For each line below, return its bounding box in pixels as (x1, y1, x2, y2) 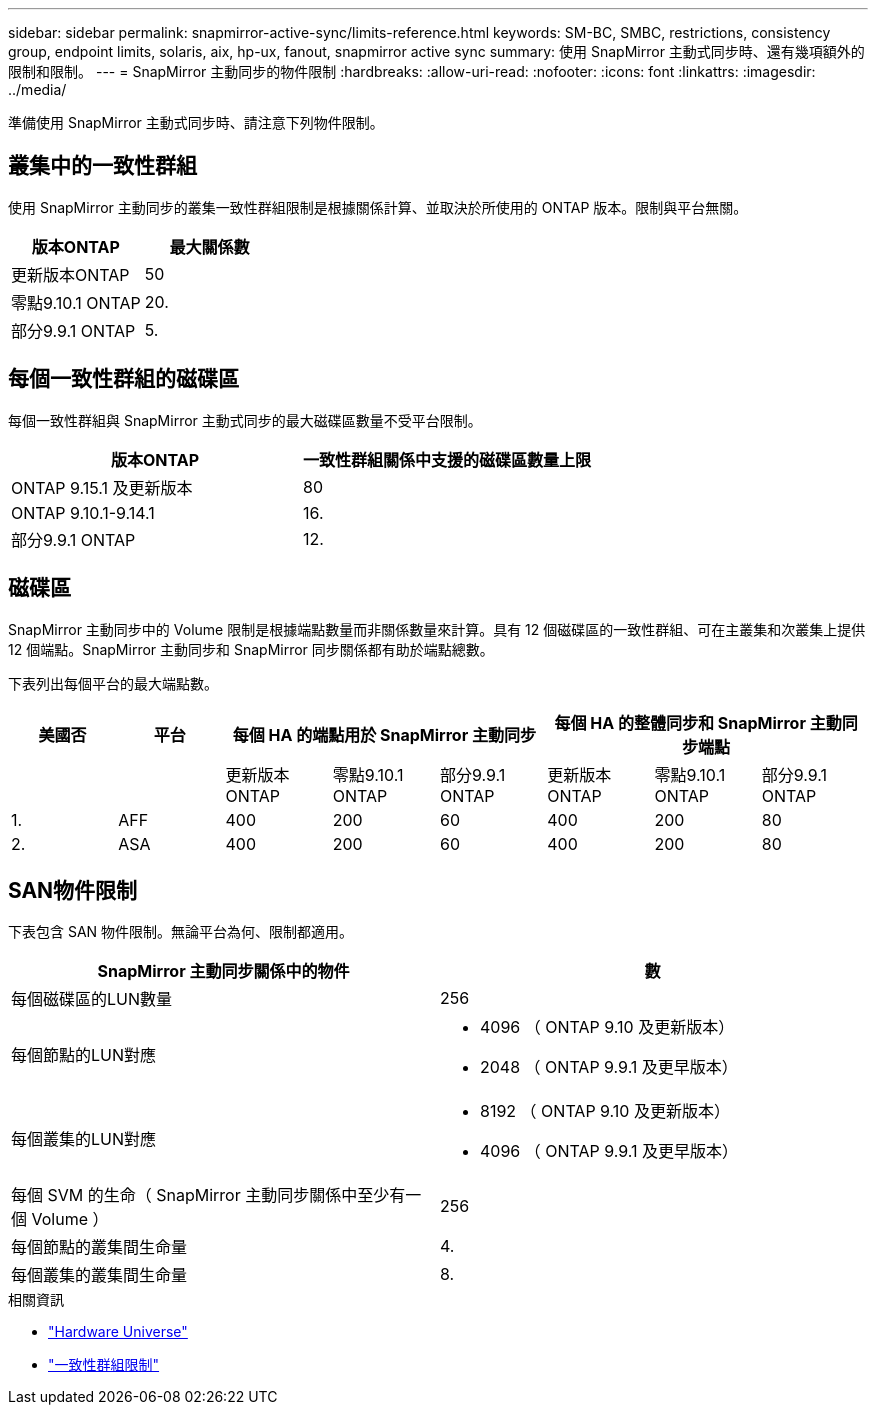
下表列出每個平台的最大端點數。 (8, 674, 218, 692)
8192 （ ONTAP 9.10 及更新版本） (480, 1101, 730, 1122)
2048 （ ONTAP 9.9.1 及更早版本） (480, 1057, 738, 1078)
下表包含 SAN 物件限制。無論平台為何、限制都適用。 (8, 923, 354, 941)
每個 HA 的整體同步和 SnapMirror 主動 (554, 712, 842, 733)
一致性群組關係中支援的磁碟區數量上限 (303, 449, 592, 470)
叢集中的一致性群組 (8, 153, 197, 179)
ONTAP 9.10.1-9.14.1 (11, 502, 155, 523)
